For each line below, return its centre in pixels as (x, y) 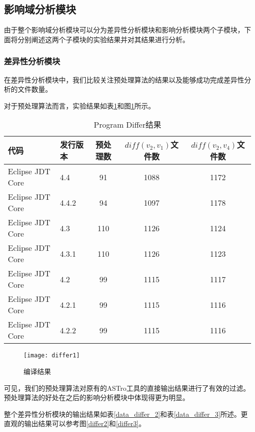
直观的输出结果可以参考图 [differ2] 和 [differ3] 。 (75, 423)
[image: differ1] (52, 356)
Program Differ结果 (127, 125)
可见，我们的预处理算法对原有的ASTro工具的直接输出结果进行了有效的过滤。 (127, 388)
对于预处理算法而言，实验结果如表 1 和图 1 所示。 (79, 105)
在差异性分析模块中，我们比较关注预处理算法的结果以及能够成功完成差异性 (124, 79)
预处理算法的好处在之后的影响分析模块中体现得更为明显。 (97, 397)
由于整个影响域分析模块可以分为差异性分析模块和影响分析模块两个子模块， (124, 30)
